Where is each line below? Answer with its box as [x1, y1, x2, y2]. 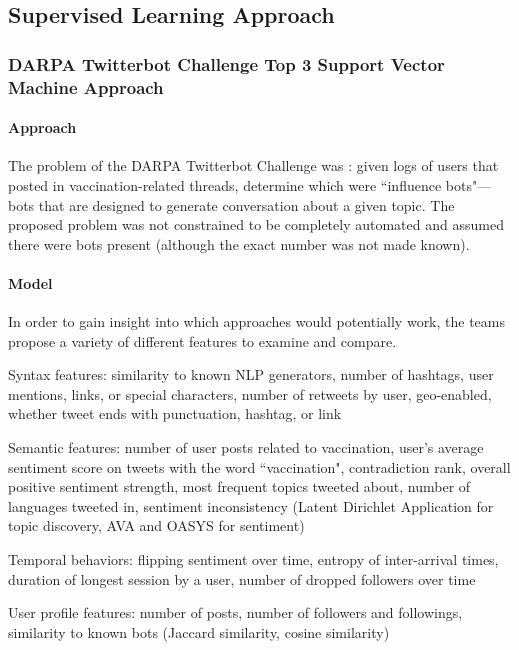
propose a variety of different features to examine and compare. [8, 330, 397, 351]
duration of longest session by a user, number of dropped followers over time [8, 568, 476, 589]
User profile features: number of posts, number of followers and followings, [8, 602, 463, 623]
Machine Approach [8, 74, 164, 99]
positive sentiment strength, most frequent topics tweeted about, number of [8, 476, 471, 497]
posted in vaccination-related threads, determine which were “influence [8, 174, 442, 195]
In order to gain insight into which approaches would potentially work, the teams [8, 311, 506, 332]
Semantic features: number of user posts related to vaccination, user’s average [8, 437, 484, 458]
